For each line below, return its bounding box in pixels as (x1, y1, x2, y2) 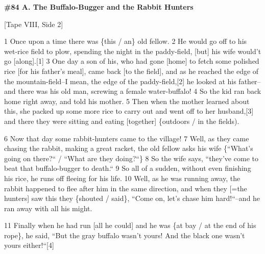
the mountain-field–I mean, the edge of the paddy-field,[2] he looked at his (4, 75, 236, 86)
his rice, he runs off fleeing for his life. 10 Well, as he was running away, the (4, 172, 240, 183)
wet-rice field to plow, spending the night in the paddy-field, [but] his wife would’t (4, 45, 261, 56)
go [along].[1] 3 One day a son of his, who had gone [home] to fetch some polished (4, 56, 259, 66)
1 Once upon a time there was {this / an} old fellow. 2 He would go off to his (4, 36, 247, 46)
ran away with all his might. (4, 202, 92, 213)
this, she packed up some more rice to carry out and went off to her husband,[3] (4, 106, 254, 116)
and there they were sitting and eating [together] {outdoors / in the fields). (4, 115, 239, 126)
